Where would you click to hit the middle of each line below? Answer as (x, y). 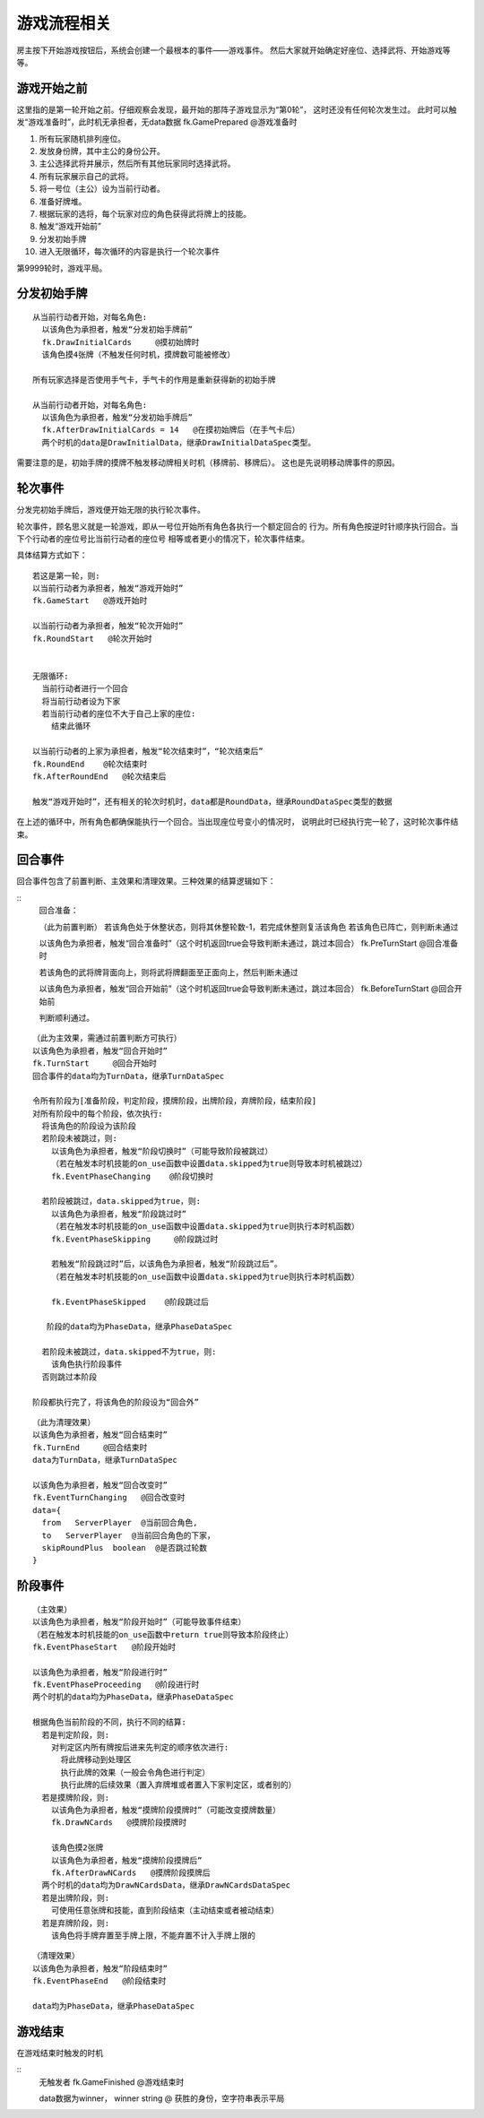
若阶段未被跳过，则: (80, 1139)
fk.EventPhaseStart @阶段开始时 (104, 1647)
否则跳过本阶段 (69, 1377)
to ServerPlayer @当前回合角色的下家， (128, 1535)
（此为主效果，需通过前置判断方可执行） (107, 1038)
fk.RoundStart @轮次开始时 (92, 638)
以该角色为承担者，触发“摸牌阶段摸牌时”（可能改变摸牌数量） (166, 1810)
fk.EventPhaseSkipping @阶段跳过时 (134, 1239)
